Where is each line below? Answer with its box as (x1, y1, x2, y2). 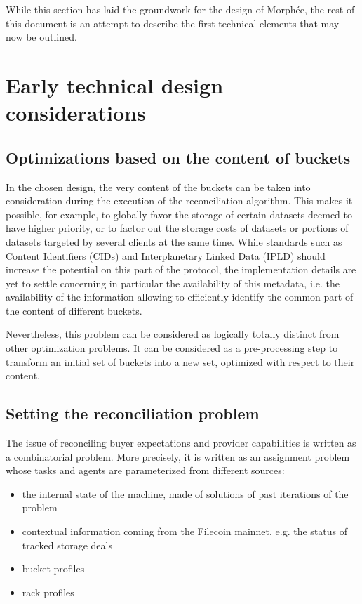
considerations (6, 98, 146, 127)
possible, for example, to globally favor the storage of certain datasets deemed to (6, 206, 353, 221)
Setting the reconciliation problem (6, 402, 260, 424)
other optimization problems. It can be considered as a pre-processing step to (6, 341, 338, 355)
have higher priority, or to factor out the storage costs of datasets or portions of (6, 221, 349, 235)
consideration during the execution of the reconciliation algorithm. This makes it (6, 193, 353, 208)
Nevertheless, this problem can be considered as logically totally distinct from (6, 327, 340, 341)
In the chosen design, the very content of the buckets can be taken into (6, 179, 311, 194)
